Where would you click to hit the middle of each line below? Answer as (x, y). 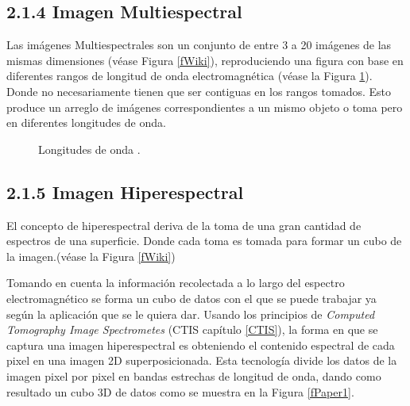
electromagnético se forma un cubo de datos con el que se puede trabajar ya (191, 298)
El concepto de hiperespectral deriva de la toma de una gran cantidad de (184, 225)
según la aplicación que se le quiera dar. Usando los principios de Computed (191, 314)
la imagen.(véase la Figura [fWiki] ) (91, 256)
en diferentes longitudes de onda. (86, 123)
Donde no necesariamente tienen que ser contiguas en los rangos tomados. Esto (199, 91)
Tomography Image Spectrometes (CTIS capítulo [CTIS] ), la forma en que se (192, 329)
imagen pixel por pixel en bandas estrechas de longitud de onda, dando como (194, 375)
